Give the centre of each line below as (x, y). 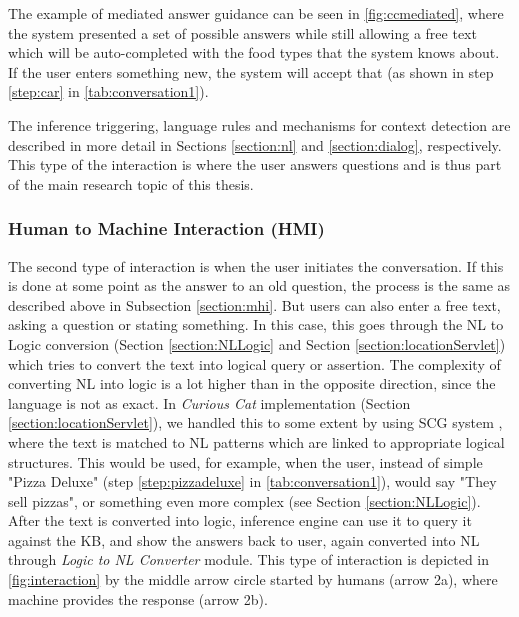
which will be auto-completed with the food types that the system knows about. (254, 52)
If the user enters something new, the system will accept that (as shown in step (251, 71)
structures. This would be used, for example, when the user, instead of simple (245, 461)
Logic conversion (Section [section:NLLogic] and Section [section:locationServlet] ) (257, 343)
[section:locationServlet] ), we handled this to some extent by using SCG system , (255, 422)
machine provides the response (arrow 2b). (138, 598)
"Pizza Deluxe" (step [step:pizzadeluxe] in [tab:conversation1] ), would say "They (252, 481)
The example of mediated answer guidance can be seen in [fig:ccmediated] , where (256, 13)
